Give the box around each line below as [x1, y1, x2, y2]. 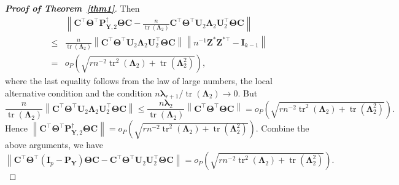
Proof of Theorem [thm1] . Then [5, 2, 140, 14]
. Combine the [255, 122, 309, 135]
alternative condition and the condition [5, 86, 152, 99]
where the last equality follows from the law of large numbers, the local [5, 74, 273, 87]
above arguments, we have [5, 138, 103, 151]
